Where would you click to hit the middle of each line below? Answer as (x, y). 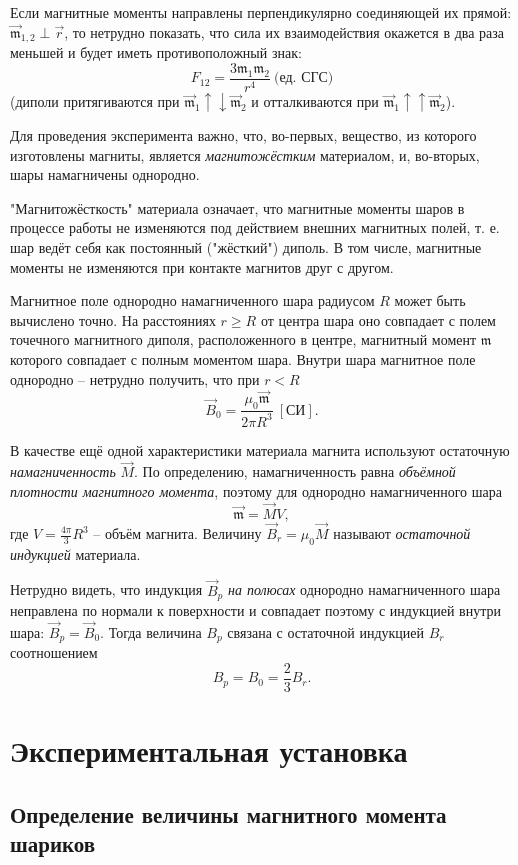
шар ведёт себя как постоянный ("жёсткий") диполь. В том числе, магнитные (246, 247)
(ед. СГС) (304, 78)
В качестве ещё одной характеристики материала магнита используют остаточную (260, 449)
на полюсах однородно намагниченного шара (364, 589)
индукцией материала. (75, 553)
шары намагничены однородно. (105, 174)
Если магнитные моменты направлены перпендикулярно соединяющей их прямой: (261, 12)
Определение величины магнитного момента (228, 813)
